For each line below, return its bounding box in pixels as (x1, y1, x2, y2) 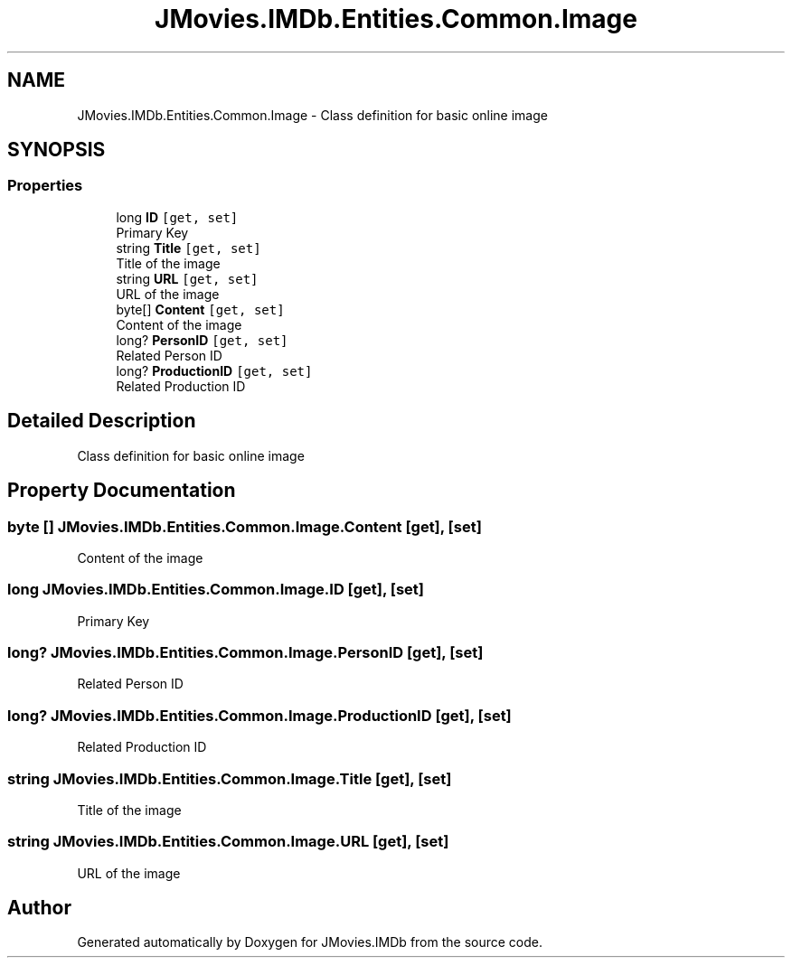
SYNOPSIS (7, 138, 106, 162)
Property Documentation (7, 479, 236, 502)
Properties (7, 176, 83, 195)
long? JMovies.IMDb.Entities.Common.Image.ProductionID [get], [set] (7, 706, 512, 725)
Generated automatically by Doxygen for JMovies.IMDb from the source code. (77, 934, 543, 951)
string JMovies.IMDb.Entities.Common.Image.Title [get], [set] (7, 769, 452, 788)
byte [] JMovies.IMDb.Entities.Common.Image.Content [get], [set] (7, 517, 482, 536)
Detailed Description (7, 409, 196, 433)
